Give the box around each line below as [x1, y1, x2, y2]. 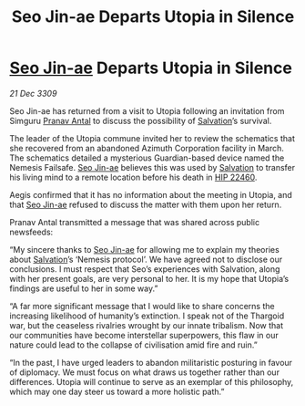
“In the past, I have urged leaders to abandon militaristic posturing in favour [9, 357, 293, 368]
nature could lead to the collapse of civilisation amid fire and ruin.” [9, 339, 258, 350]
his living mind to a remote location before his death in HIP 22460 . [9, 172, 258, 182]
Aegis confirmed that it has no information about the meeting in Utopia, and [9, 189, 293, 200]
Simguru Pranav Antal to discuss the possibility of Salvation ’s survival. [9, 115, 272, 126]
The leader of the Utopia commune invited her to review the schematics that [9, 132, 296, 143]
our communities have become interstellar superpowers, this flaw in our [9, 329, 280, 340]
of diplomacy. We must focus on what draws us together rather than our [9, 367, 280, 378]
